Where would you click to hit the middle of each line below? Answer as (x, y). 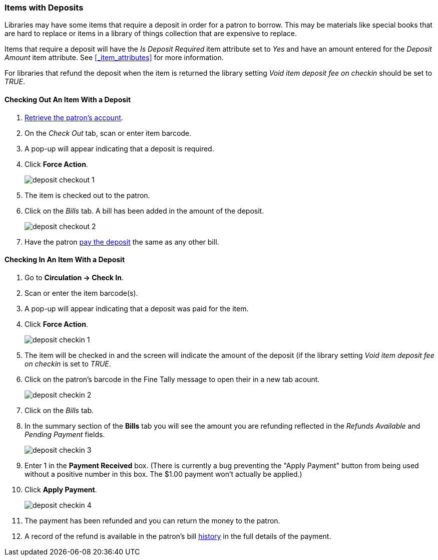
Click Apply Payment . (61, 489)
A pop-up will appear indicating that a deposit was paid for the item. (137, 308)
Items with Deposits (44, 8)
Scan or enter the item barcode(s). (81, 293)
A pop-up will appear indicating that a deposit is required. (119, 148)
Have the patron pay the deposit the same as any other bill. (122, 242)
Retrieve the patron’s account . (74, 117)
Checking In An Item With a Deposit (65, 260)
